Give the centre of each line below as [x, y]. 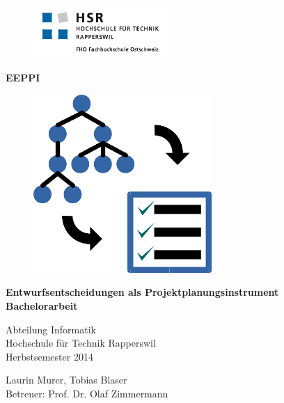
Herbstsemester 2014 [49, 356]
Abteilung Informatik [51, 329]
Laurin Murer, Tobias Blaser [66, 380]
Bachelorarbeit [42, 305]
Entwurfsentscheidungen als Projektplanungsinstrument [142, 292]
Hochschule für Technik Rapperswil [81, 343]
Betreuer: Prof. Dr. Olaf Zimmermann [87, 393]
